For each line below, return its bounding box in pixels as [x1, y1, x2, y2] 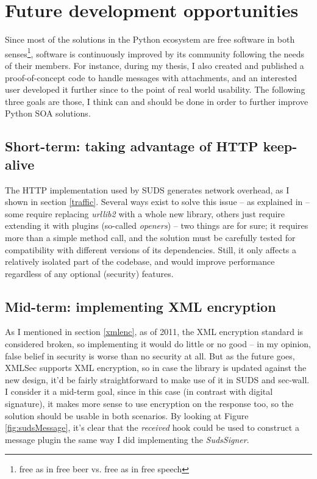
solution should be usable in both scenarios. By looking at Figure [5, 409, 249, 422]
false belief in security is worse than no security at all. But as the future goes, [5, 349, 295, 362]
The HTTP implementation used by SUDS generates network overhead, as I [5, 183, 290, 196]
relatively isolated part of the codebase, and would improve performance [5, 255, 275, 268]
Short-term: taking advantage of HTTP [5, 137, 258, 156]
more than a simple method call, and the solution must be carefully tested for [5, 231, 296, 243]
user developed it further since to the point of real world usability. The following [5, 83, 305, 96]
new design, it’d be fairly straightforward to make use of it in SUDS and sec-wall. [5, 373, 310, 386]
